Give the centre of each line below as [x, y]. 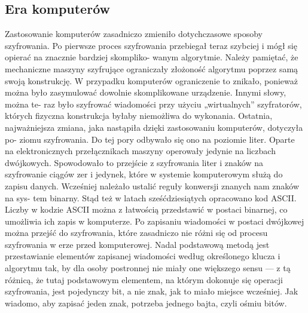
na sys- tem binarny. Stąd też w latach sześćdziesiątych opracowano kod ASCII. [151, 197]
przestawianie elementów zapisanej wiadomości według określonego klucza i [143, 256]
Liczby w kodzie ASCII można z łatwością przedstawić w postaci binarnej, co [146, 209]
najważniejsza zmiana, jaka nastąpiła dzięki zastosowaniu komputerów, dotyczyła [154, 127]
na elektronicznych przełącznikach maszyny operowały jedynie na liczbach [140, 151]
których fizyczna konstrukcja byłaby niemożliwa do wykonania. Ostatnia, [139, 116]
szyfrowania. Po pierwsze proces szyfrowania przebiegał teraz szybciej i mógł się [151, 45]
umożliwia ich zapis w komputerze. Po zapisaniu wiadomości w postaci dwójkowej [155, 221]
